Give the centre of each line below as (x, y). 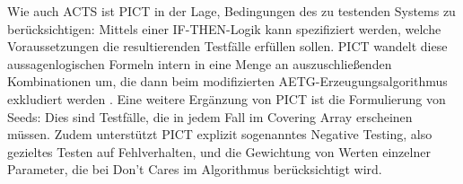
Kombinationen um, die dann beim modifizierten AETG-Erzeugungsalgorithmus (227, 81)
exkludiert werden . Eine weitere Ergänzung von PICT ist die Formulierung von (227, 98)
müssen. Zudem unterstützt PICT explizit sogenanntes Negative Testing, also (220, 134)
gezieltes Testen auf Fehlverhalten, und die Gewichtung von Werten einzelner (219, 151)
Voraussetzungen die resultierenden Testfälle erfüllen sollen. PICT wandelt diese (227, 46)
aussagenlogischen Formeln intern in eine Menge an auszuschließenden (200, 63)
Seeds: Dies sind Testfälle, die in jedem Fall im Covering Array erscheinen (210, 116)
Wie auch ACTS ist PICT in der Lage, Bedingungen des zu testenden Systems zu (231, 11)
